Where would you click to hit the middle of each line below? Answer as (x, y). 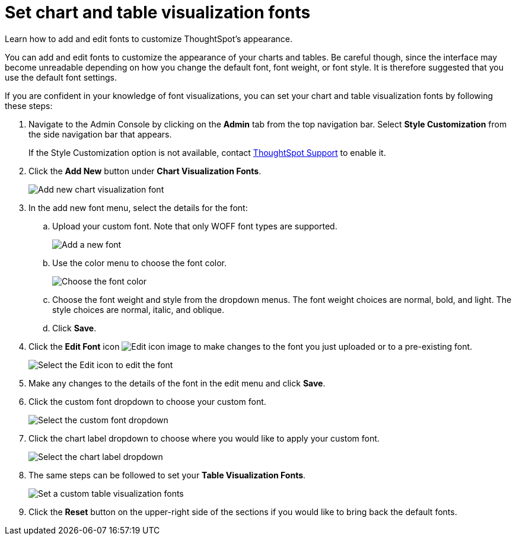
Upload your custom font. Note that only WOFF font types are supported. (195, 226)
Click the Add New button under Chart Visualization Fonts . (145, 171)
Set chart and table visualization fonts (158, 12)
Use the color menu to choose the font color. (140, 263)
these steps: (29, 106)
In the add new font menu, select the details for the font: (138, 207)
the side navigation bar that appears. (100, 134)
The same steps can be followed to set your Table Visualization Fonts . (167, 475)
